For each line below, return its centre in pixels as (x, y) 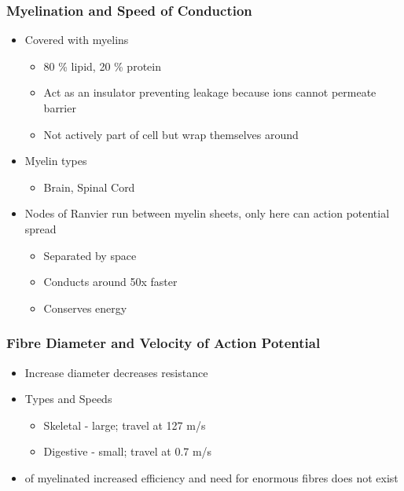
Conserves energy (85, 308)
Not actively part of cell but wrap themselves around (171, 134)
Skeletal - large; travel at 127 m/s (125, 425)
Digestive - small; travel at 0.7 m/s (128, 451)
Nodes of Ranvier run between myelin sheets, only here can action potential (207, 213)
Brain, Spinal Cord (89, 187)
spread (40, 228)
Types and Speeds (68, 399)
